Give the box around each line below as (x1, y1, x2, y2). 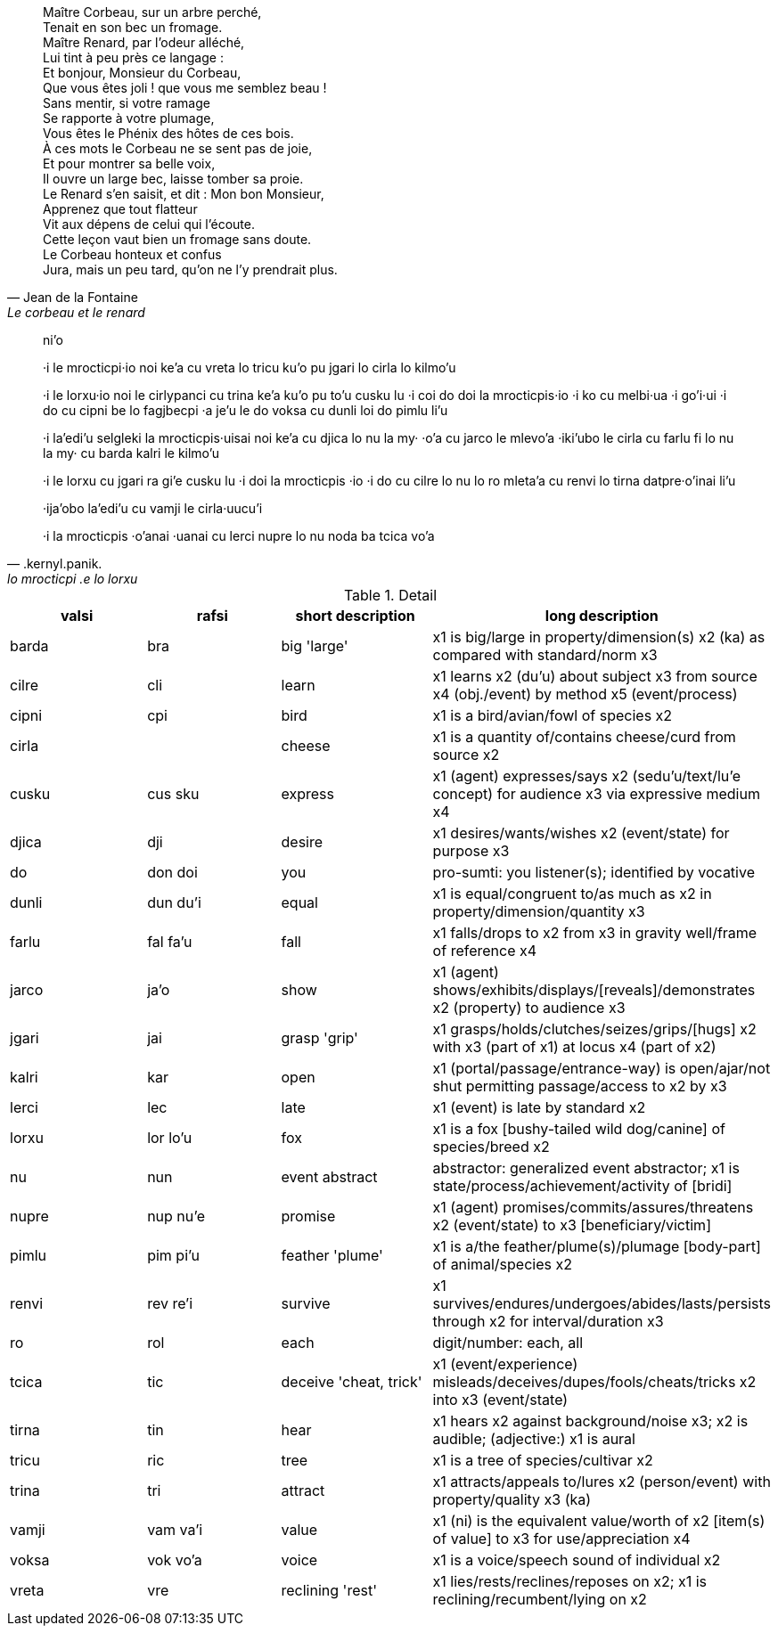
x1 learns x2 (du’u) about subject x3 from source (432, 667, 758, 685)
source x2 (432, 746, 500, 763)
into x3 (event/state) (432, 1391, 569, 1408)
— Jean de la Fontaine (7, 290, 138, 305)
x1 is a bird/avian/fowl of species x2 (432, 706, 673, 724)
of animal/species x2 (432, 1255, 572, 1273)
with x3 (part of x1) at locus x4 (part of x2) (432, 1038, 717, 1056)
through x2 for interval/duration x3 (432, 1312, 664, 1330)
